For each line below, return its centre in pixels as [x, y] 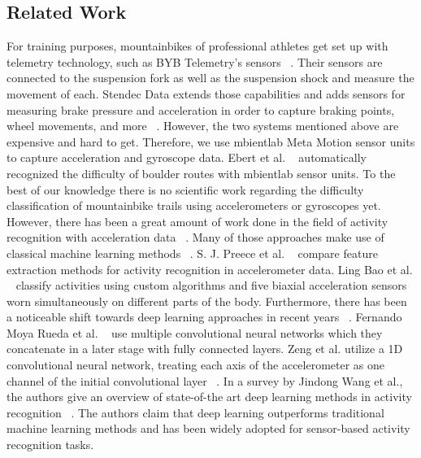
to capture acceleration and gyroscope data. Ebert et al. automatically [187, 157]
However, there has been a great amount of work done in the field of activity [197, 221]
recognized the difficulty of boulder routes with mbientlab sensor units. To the [201, 173]
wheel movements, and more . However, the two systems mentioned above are [203, 126]
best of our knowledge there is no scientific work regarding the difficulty [185, 189]
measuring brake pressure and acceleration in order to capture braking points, [201, 109]
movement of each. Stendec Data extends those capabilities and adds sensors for [206, 93]
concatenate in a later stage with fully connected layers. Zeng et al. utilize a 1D [205, 349]
